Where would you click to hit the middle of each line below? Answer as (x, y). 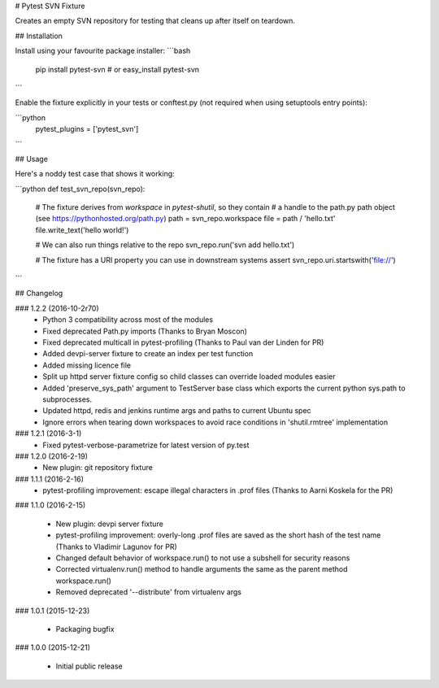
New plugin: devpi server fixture (110, 524)
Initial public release (89, 666)
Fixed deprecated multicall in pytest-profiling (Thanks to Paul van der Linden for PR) (183, 342)
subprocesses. (67, 399)
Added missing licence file (87, 365)
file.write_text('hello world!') (82, 230)
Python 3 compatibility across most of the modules (128, 320)
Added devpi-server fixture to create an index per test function (148, 354)
